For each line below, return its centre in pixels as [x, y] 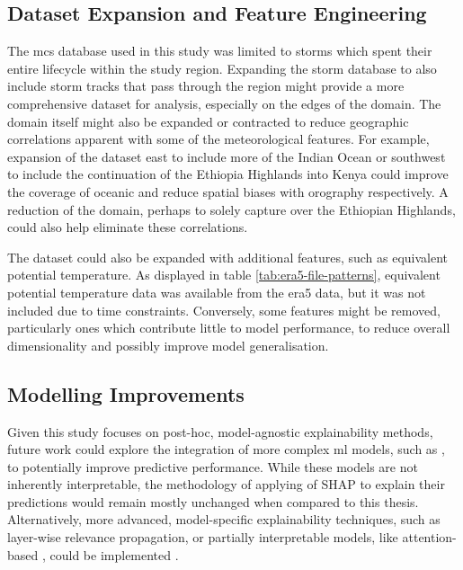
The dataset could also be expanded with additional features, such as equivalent [228, 257]
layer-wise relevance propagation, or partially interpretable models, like [203, 537]
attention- [429, 537]
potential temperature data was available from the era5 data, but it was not [217, 292]
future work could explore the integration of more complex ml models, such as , [226, 449]
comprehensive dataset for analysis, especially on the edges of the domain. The [224, 103]
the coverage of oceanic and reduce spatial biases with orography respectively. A [228, 191]
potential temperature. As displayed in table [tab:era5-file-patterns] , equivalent [224, 275]
